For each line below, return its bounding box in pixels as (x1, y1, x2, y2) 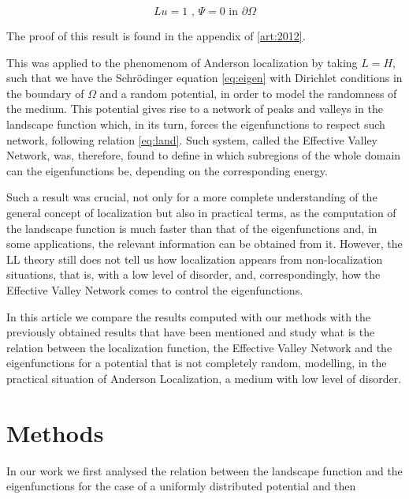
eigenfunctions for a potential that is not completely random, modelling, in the (6, 355, 387, 371)
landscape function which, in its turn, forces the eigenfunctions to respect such (6, 115, 385, 132)
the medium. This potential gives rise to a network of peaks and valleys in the (6, 100, 383, 117)
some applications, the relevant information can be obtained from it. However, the (6, 235, 403, 252)
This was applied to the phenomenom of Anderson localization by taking (6, 54, 358, 70)
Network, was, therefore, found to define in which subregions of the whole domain (6, 147, 401, 163)
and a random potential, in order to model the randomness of (99, 84, 397, 101)
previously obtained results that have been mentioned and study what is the (6, 324, 375, 340)
